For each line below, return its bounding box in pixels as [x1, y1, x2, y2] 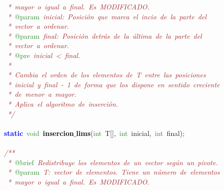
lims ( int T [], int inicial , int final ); [76, 127, 185, 138]
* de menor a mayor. [7, 89, 77, 99]
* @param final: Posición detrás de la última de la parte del [7, 30, 202, 41]
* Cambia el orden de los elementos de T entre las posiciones [7, 69, 206, 80]
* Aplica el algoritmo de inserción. [7, 98, 118, 109]
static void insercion [4, 127, 74, 138]
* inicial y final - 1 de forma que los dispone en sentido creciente [7, 79, 220, 89]
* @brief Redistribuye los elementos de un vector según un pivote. [7, 157, 218, 167]
